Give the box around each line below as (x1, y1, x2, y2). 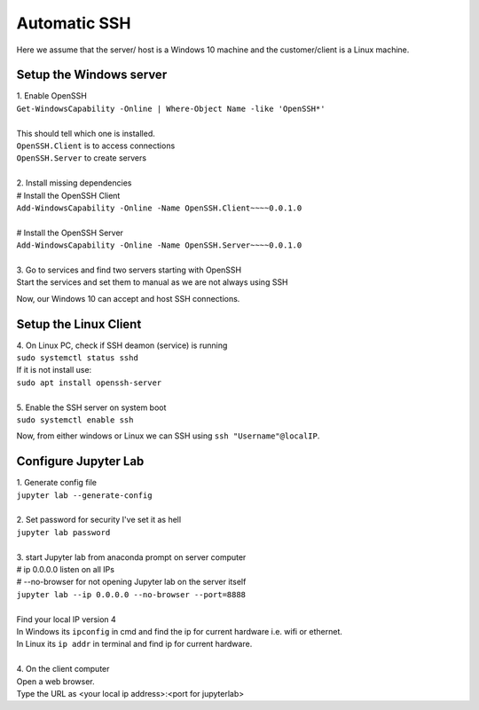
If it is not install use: (16, 365, 92, 375)
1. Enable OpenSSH (16, 91, 88, 101)
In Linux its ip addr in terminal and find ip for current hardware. (16, 639, 253, 650)
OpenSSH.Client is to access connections (16, 140, 176, 151)
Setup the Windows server (16, 67, 168, 83)
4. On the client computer (16, 664, 110, 674)
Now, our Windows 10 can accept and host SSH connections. (16, 293, 240, 304)
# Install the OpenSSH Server (16, 227, 124, 238)
